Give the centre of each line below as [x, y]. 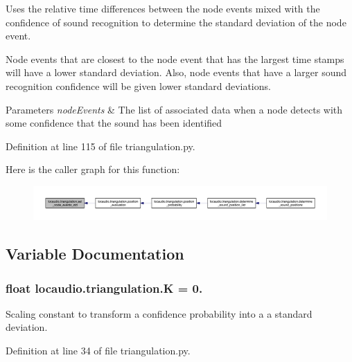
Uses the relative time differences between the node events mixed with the [163, 8]
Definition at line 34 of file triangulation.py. [98, 350]
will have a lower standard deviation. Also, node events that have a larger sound [176, 72]
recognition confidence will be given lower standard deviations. [138, 85]
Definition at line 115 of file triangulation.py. [100, 146]
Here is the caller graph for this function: [93, 169]
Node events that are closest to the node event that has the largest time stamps [175, 58]
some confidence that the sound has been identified [114, 123]
